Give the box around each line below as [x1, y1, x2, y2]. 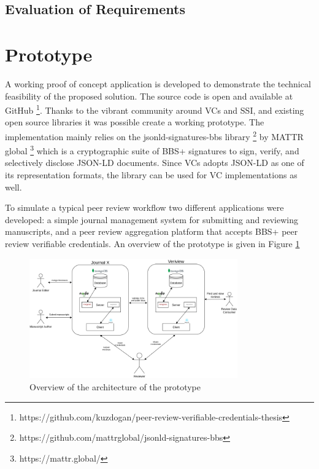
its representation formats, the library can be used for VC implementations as [5, 168, 298, 181]
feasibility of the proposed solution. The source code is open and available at [5, 89, 293, 102]
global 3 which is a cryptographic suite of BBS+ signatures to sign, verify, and [5, 143, 299, 157]
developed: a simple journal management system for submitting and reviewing [5, 213, 298, 226]
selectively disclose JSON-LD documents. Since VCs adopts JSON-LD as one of [5, 156, 304, 169]
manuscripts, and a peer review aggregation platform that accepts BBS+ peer [5, 225, 298, 238]
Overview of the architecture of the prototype [29, 380, 201, 393]
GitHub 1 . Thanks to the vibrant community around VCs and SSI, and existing [5, 102, 304, 116]
